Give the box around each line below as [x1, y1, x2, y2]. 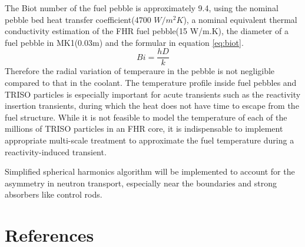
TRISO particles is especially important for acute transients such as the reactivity [5, 88, 301, 100]
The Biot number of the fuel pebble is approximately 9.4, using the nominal [5, 2, 279, 14]
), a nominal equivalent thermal [183, 13, 297, 25]
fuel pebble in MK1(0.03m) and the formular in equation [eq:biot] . [5, 36, 244, 48]
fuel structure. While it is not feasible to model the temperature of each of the [5, 111, 287, 123]
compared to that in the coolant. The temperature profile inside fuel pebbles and [5, 76, 297, 89]
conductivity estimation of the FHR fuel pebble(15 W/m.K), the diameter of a [5, 25, 289, 37]
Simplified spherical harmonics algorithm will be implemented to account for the [5, 165, 295, 178]
